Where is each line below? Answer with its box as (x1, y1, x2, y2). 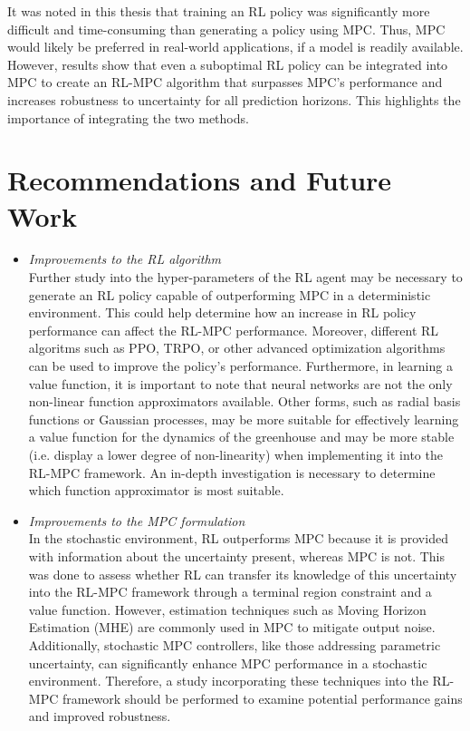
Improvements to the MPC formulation (28, 511, 245, 530)
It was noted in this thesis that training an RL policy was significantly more (7, 2, 430, 20)
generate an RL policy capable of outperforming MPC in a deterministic (28, 285, 431, 304)
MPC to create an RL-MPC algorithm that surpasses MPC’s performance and (7, 73, 443, 92)
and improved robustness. (28, 707, 171, 726)
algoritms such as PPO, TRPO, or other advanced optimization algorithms (28, 338, 446, 357)
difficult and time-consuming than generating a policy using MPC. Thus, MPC (7, 19, 446, 38)
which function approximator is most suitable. (28, 481, 284, 500)
